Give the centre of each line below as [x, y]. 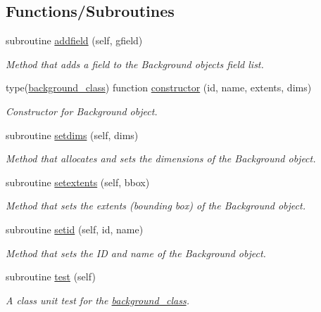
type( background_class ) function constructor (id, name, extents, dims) [159, 87]
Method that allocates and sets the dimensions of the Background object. [161, 158]
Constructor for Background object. [82, 111]
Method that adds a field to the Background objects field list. [135, 64]
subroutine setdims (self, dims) [72, 135]
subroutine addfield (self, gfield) [74, 40]
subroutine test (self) [51, 277]
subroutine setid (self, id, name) [75, 229]
